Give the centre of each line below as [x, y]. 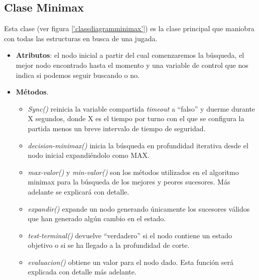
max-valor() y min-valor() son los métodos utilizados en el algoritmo [133, 172]
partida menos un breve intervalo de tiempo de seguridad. [117, 128]
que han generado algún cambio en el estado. [97, 218]
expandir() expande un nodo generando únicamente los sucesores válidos [139, 208]
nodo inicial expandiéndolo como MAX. [89, 155]
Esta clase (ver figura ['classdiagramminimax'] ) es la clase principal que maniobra [129, 28]
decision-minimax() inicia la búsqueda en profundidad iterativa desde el [138, 145]
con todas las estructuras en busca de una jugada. [81, 38]
